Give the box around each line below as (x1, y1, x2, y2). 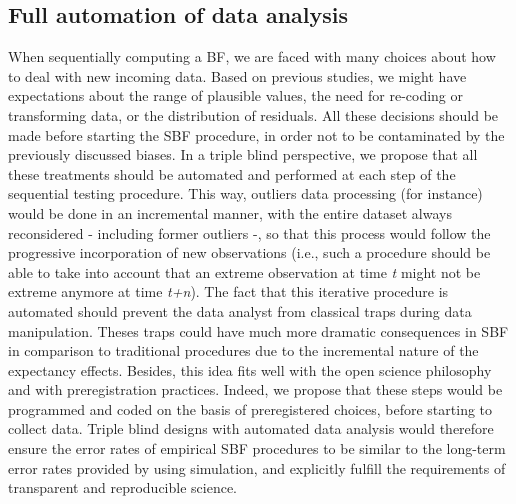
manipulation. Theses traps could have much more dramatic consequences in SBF (8, 320, 509, 341)
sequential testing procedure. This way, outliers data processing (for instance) (8, 183, 483, 204)
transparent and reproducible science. (8, 477, 237, 498)
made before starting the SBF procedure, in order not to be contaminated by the (8, 124, 505, 145)
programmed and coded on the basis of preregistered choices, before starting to (8, 398, 493, 419)
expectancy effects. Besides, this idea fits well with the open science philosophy (8, 359, 492, 380)
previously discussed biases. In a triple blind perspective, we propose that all (8, 144, 478, 165)
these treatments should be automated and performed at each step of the (8, 163, 456, 184)
